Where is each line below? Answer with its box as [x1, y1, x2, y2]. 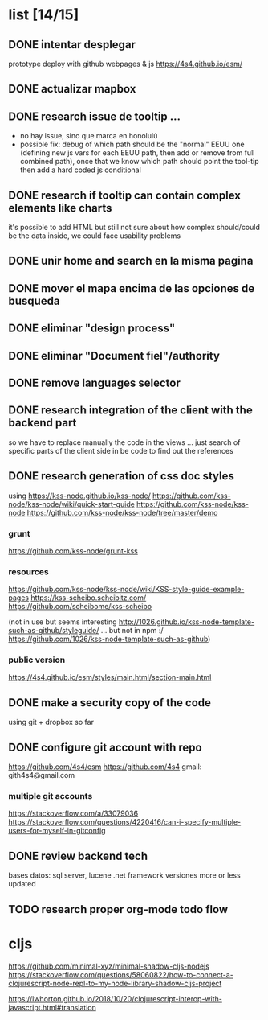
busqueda [8, 294, 60, 307]
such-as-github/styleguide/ [8, 626, 99, 635]
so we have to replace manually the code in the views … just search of [8, 437, 241, 447]
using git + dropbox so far [8, 718, 95, 727]
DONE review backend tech [8, 849, 148, 862]
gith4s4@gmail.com [8, 771, 75, 780]
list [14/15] [8, 6, 79, 24]
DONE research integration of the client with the [8, 404, 253, 417]
